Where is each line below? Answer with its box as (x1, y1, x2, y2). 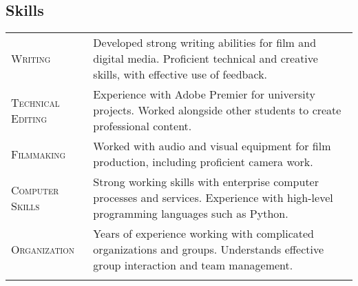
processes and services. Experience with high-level (93, 190, 333, 206)
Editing (11, 110, 48, 126)
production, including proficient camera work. (93, 154, 313, 170)
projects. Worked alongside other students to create (93, 102, 341, 119)
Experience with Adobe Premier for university (93, 86, 315, 103)
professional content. (93, 118, 192, 134)
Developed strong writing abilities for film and (93, 34, 317, 51)
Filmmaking (11, 145, 66, 162)
